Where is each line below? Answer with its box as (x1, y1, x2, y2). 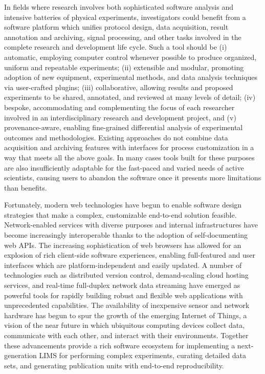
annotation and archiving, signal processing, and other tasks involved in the (4, 31, 241, 42)
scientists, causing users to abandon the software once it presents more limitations (4, 172, 261, 183)
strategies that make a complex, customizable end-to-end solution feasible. (4, 209, 237, 220)
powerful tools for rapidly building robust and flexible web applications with (4, 289, 243, 300)
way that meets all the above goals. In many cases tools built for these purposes (4, 152, 255, 162)
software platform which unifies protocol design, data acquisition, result (4, 22, 229, 32)
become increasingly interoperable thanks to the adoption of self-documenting (4, 230, 248, 240)
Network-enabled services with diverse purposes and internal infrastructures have (4, 219, 258, 230)
